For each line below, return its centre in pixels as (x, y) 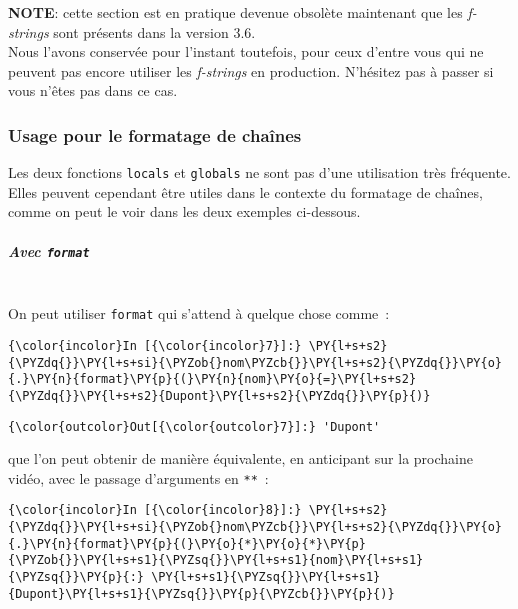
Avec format (49, 250)
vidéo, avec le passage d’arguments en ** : (138, 477)
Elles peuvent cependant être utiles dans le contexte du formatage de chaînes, (245, 191)
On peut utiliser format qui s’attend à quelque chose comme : (199, 313)
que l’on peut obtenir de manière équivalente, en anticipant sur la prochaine (240, 458)
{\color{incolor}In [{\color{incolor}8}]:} (155, 510)
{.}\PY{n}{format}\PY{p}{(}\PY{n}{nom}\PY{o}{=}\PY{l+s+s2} (212, 379)
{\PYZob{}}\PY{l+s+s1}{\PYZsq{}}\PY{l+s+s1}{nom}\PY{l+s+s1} (216, 560)
